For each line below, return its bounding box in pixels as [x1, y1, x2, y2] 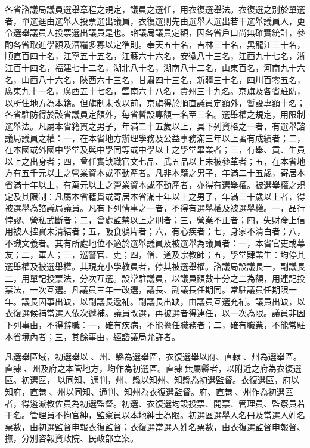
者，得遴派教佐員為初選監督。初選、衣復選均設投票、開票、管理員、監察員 [5, 397, 297, 409]
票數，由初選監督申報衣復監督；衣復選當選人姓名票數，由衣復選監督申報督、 [5, 420, 305, 432]
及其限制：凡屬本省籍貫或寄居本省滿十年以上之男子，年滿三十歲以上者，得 [13, 190, 305, 202]
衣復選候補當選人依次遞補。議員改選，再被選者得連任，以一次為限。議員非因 [5, 307, 305, 319]
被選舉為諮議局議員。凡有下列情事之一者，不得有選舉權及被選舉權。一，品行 [5, 202, 305, 214]
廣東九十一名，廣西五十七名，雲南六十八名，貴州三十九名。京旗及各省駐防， [5, 85, 305, 97]
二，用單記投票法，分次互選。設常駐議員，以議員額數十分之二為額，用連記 [5, 271, 297, 284]
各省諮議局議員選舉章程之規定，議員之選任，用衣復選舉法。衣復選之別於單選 [5, 3, 305, 15]
